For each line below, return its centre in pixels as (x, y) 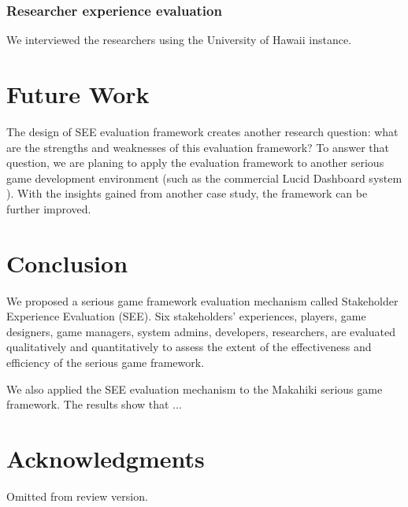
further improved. (49, 208)
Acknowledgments (106, 458)
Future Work (78, 94)
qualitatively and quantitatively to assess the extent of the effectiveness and (189, 347)
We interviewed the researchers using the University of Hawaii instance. (179, 40)
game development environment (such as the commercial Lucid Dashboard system (204, 178)
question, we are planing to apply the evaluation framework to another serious (195, 163)
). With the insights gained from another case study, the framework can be (187, 193)
